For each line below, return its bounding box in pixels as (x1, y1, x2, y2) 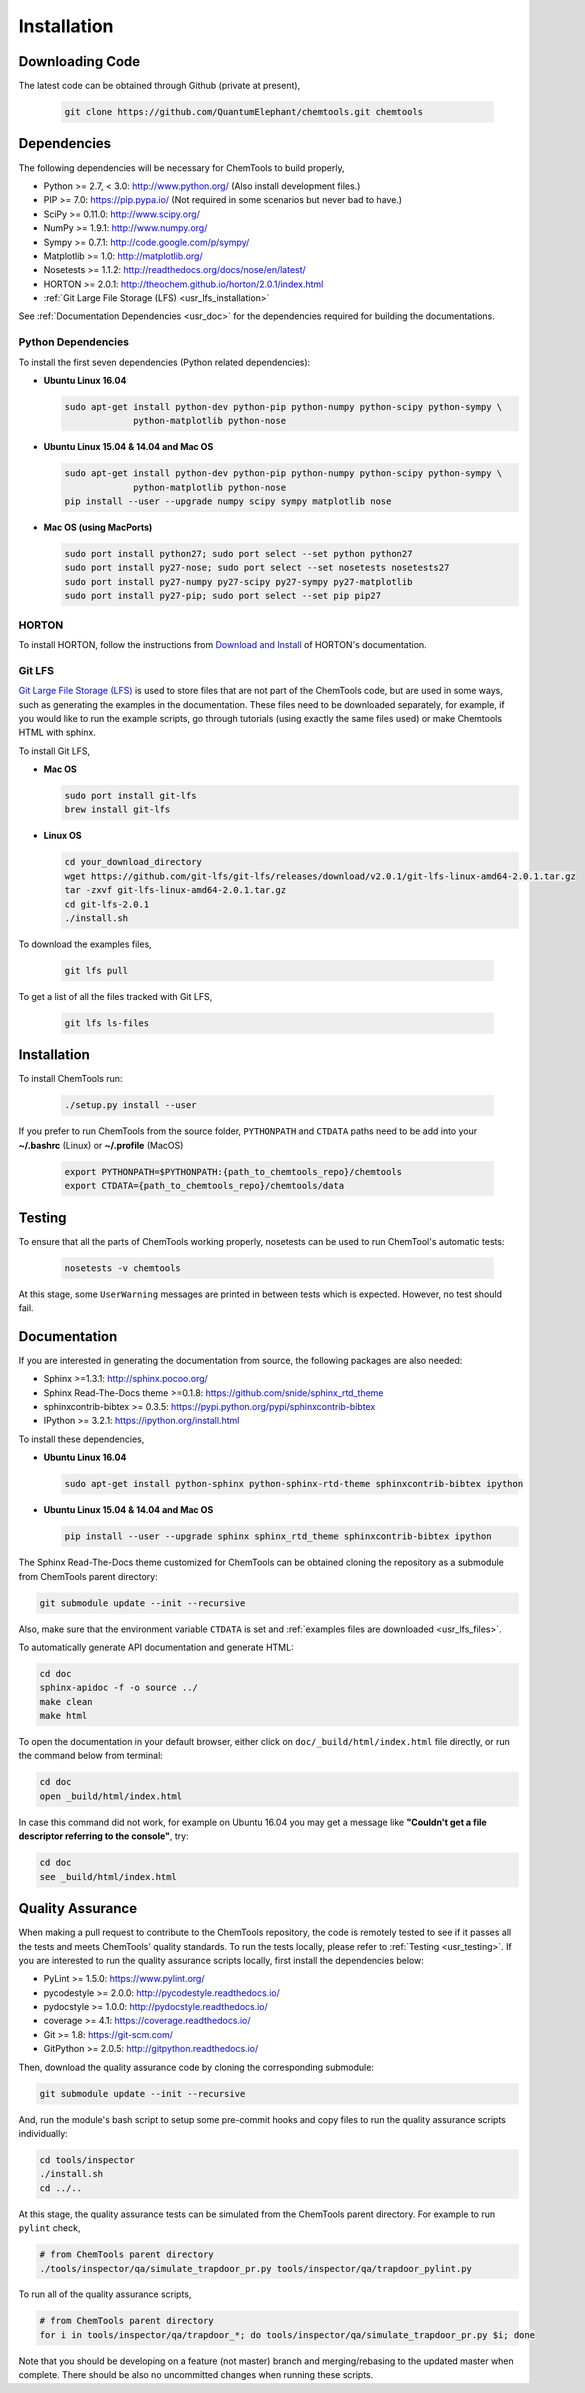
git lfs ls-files (64, 1017, 150, 1029)
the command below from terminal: (18, 1750, 164, 1762)
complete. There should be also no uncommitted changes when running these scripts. (18, 2369, 374, 2381)
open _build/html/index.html (39, 1790, 183, 1802)
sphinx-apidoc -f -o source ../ (39, 1682, 199, 1694)
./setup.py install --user (64, 1100, 197, 1111)
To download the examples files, (18, 938, 152, 950)
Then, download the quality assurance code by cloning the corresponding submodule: (18, 2061, 375, 2073)
